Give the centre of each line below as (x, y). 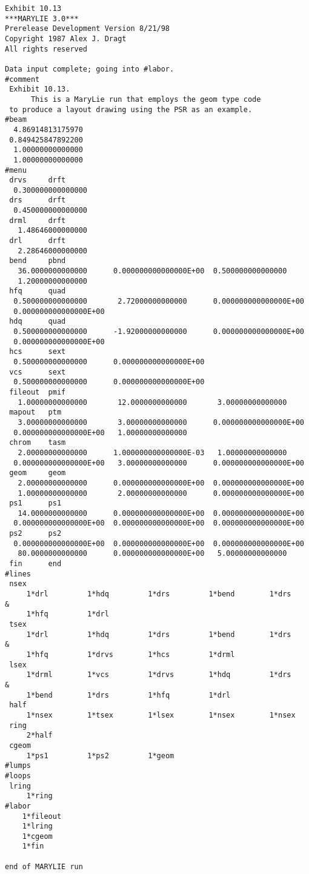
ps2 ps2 (35, 534)
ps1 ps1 (35, 503)
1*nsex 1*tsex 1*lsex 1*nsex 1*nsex (161, 715)
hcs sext (38, 352)
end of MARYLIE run (44, 866)
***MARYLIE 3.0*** (42, 18)
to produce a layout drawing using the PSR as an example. (131, 109)
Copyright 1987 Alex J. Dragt (66, 38)
